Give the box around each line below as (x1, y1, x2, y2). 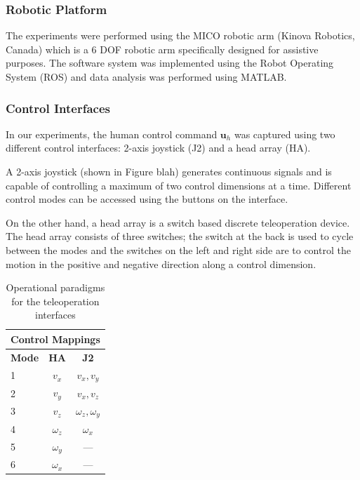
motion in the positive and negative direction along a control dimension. (6, 256, 316, 271)
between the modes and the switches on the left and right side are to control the (6, 242, 351, 257)
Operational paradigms (6, 280, 105, 295)
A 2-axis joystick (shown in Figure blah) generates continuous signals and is (6, 164, 332, 178)
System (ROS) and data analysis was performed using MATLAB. (6, 69, 287, 84)
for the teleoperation (11, 293, 100, 308)
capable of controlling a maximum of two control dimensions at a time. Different (6, 178, 352, 192)
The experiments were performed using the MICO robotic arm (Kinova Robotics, (6, 28, 355, 43)
